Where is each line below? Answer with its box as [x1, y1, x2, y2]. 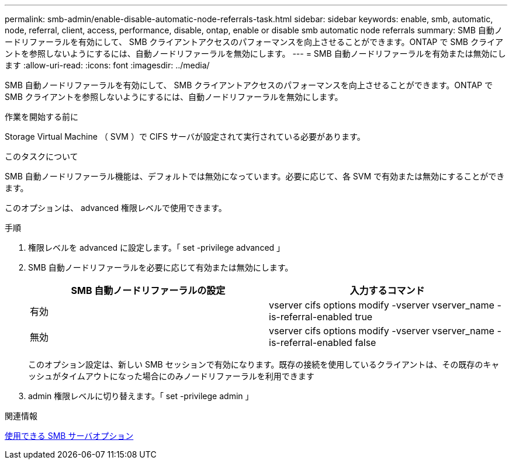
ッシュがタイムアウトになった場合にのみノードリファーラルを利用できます [28, 371, 314, 381]
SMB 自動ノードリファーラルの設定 [71, 285, 226, 296]
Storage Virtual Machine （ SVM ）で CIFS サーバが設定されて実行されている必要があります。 [5, 131, 365, 141]
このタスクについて [5, 151, 78, 161]
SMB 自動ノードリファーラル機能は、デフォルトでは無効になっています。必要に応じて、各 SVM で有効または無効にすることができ [5, 171, 505, 181]
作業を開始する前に [5, 112, 78, 122]
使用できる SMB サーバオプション [5, 431, 134, 441]
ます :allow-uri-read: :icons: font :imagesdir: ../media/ [5, 60, 210, 70]
